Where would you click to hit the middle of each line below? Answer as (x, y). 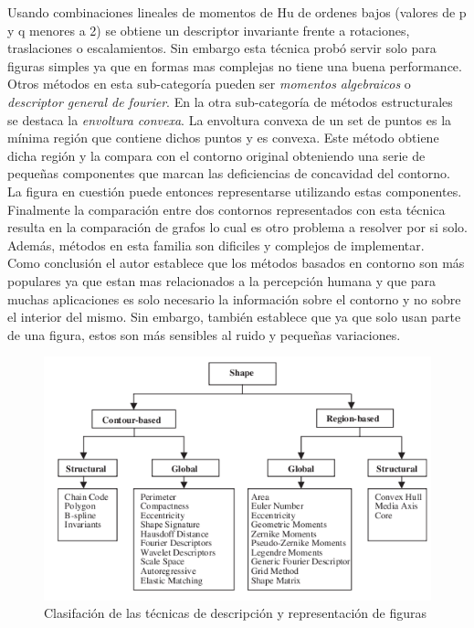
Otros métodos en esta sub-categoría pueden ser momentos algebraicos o (209, 84)
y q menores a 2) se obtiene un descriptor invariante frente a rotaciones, (209, 30)
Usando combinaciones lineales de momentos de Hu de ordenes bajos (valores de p (237, 12)
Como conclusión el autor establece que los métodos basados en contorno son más (236, 263)
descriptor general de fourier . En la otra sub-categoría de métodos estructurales (230, 101)
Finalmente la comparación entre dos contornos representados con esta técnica (226, 209)
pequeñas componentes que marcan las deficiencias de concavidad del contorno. (229, 173)
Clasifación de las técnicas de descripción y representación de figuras (236, 613)
